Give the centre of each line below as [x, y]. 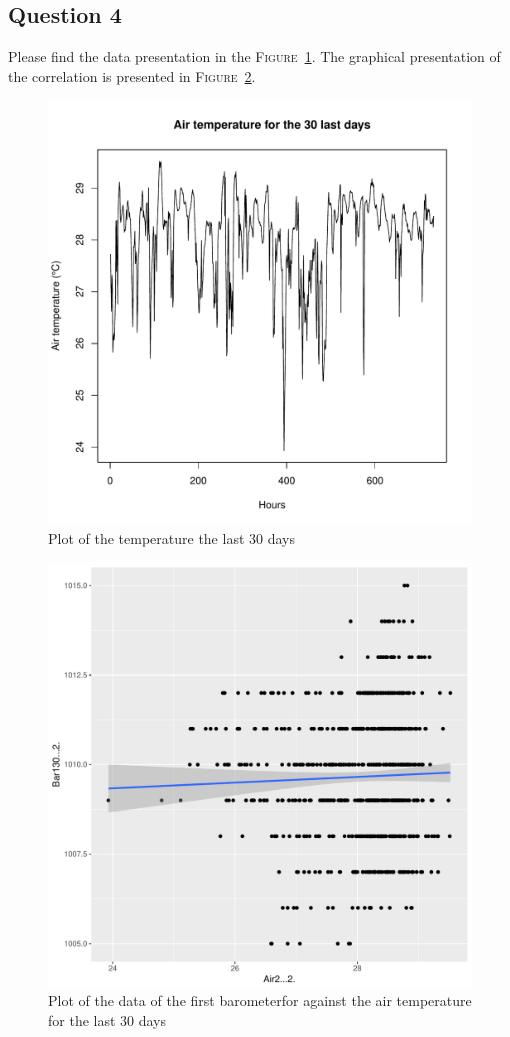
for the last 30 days [107, 1019]
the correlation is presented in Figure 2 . [132, 75]
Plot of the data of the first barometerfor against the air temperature [260, 1000]
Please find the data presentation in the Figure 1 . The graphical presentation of [254, 56]
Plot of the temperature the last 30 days [171, 537]
